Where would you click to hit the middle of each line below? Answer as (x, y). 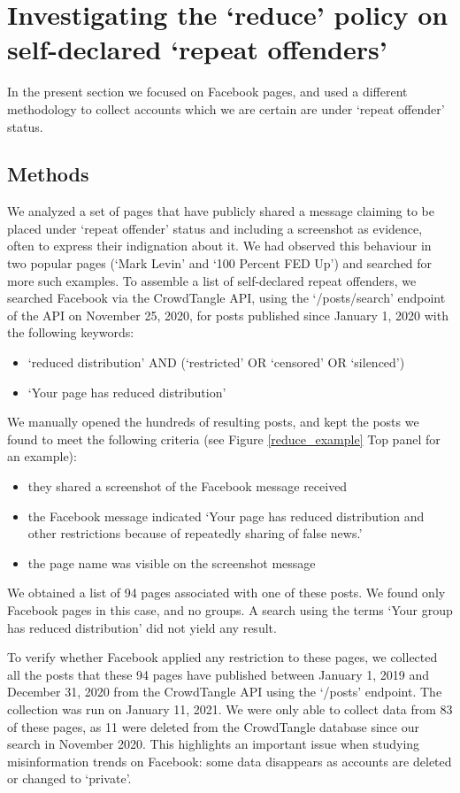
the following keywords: (71, 332)
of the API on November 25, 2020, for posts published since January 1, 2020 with (228, 315)
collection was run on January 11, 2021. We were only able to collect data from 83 (230, 708)
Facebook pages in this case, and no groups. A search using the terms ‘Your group (230, 609)
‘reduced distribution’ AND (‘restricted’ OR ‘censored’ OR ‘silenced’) (216, 362)
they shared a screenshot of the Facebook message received (188, 486)
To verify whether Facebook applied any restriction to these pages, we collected (222, 657)
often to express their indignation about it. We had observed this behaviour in (219, 246)
